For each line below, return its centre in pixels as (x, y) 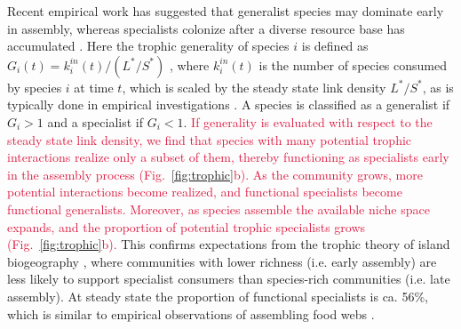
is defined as (335, 46)
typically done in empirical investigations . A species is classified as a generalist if (229, 104)
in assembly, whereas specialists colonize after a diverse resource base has (206, 28)
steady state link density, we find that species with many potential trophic (210, 139)
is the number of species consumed (353, 64)
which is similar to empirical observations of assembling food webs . (191, 313)
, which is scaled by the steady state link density (254, 87)
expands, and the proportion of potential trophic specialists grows (187, 226)
